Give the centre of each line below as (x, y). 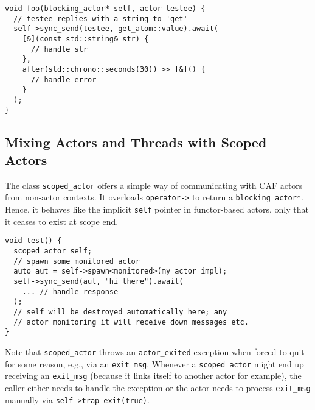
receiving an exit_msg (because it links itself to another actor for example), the (153, 376)
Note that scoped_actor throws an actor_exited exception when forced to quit (155, 351)
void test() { (33, 241)
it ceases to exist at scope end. (62, 221)
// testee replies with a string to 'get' (101, 19)
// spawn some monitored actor (77, 261)
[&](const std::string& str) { (85, 39)
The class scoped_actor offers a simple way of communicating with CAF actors (154, 185)
